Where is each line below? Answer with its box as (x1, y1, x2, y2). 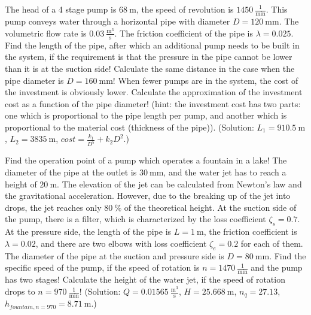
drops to (5, 285, 35, 298)
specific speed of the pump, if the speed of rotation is (5, 261, 200, 274)
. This (266, 3, 288, 15)
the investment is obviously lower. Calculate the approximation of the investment (5, 86, 303, 98)
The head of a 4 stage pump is (5, 3, 117, 15)
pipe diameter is (5, 74, 64, 86)
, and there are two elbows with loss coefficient (35, 237, 207, 249)
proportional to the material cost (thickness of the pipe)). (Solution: (5, 120, 254, 133)
